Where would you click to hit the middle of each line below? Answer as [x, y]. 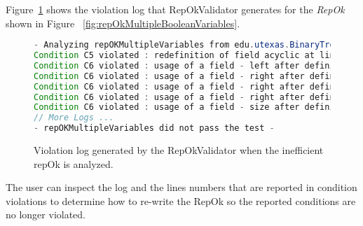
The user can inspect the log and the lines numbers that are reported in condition [181, 187]
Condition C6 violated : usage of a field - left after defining [189, 65]
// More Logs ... [74, 118]
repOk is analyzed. [74, 163]
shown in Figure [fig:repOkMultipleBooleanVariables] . [123, 23]
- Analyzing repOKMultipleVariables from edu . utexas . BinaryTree [187, 45]
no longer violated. [46, 214]
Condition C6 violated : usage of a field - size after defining [189, 107]
